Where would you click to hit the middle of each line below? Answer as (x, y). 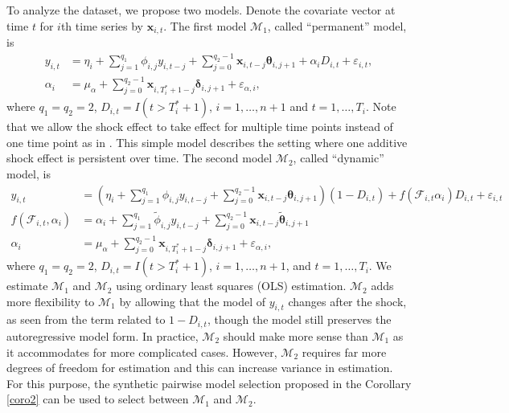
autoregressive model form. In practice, (103, 335)
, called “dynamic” (339, 158)
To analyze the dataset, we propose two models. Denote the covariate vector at (201, 10)
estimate (27, 286)
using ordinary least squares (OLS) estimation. (231, 286)
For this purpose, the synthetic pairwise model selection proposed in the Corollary (209, 383)
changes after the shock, (347, 301)
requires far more (344, 352)
